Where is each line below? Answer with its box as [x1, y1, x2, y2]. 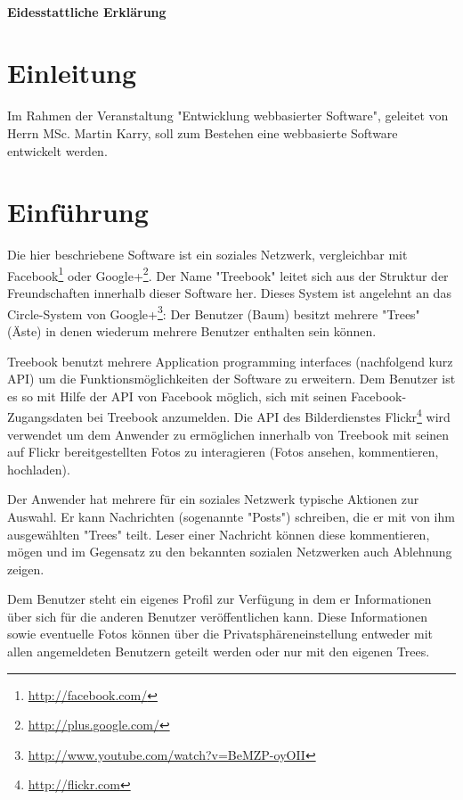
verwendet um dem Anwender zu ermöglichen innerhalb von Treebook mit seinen [7, 425, 450, 443]
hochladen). [7, 459, 70, 478]
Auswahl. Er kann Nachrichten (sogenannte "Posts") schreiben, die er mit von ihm [7, 507, 455, 525]
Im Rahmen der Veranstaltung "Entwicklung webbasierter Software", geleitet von [7, 106, 449, 125]
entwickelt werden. [7, 141, 108, 160]
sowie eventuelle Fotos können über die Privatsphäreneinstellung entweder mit [7, 624, 434, 643]
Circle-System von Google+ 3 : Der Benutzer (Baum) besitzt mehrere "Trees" [7, 301, 420, 323]
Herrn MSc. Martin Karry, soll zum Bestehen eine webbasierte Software [7, 123, 398, 142]
